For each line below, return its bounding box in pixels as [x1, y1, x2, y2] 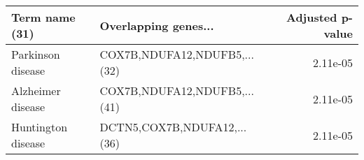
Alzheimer [11, 82, 61, 99]
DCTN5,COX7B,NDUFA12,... [99, 119, 247, 135]
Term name [11, 9, 76, 25]
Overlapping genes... [99, 17, 214, 34]
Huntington [11, 119, 68, 135]
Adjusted [286, 9, 337, 25]
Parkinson [11, 46, 60, 62]
